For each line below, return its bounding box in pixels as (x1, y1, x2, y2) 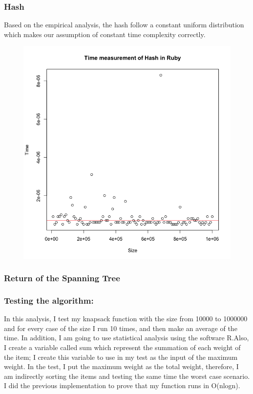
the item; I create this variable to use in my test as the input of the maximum (4, 352, 238, 362)
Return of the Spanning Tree (4, 272, 120, 284)
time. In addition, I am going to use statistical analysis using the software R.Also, (4, 332, 249, 343)
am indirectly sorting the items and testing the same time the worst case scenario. (4, 371, 250, 381)
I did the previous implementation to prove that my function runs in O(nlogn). (4, 380, 240, 391)
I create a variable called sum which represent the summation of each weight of (4, 342, 241, 352)
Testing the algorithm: (4, 294, 94, 306)
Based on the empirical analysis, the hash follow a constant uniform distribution (4, 20, 244, 30)
